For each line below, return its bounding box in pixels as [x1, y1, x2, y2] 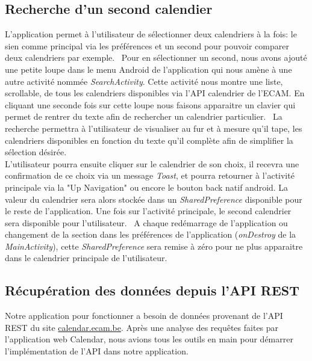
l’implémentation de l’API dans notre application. [5, 345, 189, 357]
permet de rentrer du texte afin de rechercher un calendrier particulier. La [5, 110, 282, 123]
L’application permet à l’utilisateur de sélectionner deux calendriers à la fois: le [5, 28, 297, 40]
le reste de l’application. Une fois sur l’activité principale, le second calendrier [5, 205, 292, 217]
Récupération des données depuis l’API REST [5, 281, 300, 300]
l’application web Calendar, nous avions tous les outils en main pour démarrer [5, 333, 293, 345]
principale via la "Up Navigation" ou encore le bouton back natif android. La [5, 180, 289, 193]
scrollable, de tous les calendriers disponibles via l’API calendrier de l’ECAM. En [5, 87, 305, 99]
